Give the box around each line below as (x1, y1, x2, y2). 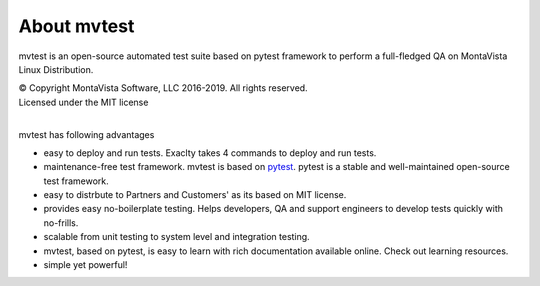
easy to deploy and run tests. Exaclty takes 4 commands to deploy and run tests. (43, 146, 377, 159)
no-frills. (43, 216, 79, 229)
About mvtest (18, 15, 135, 37)
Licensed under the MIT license (18, 96, 149, 108)
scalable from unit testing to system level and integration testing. (43, 231, 310, 243)
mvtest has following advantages (18, 128, 155, 140)
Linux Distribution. (18, 63, 94, 75)
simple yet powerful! (43, 259, 128, 271)
